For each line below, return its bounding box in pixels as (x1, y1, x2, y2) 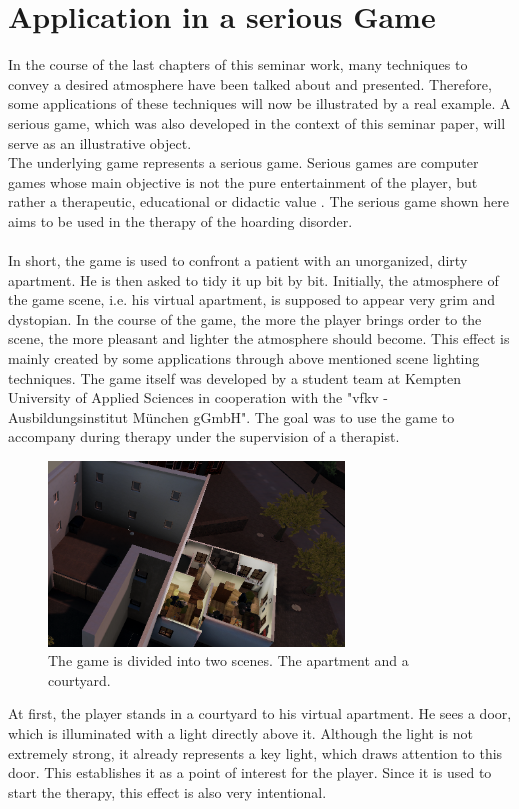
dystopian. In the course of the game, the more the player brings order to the (8, 308, 482, 329)
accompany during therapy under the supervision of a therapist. (8, 426, 400, 447)
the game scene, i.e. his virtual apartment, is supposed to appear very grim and (8, 289, 496, 310)
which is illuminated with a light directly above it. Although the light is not (8, 723, 473, 744)
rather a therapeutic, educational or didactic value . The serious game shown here (8, 191, 509, 212)
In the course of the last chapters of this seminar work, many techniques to (8, 54, 468, 75)
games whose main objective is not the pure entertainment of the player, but (8, 171, 478, 192)
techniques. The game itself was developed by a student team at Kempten (8, 367, 461, 388)
